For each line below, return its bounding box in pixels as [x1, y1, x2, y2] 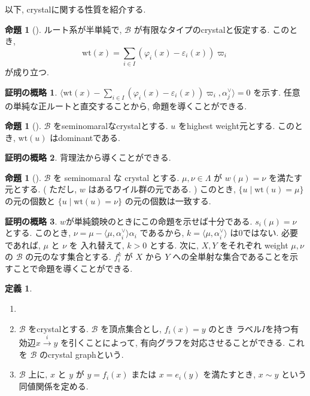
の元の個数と [5, 195, 55, 207]
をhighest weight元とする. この [178, 119, 295, 132]
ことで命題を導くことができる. [13, 262, 133, 274]
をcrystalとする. [28, 322, 89, 334]
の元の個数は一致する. [124, 195, 211, 207]
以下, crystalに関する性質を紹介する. [5, 3, 146, 15]
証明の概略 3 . [5, 214, 57, 227]
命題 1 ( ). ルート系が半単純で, [5, 23, 122, 35]
